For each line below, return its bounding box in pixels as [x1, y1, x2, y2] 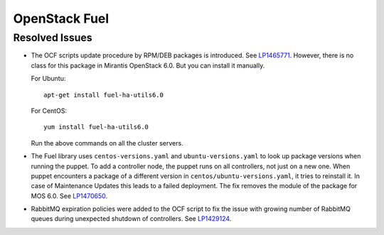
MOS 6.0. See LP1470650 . [31, 192, 108, 200]
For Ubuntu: [31, 75, 66, 83]
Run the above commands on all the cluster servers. [31, 138, 184, 147]
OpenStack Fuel [13, 11, 110, 26]
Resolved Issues [13, 31, 92, 44]
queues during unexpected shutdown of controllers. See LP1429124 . [31, 214, 232, 223]
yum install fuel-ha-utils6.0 [43, 123, 149, 131]
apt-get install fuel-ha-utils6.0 [43, 91, 164, 99]
